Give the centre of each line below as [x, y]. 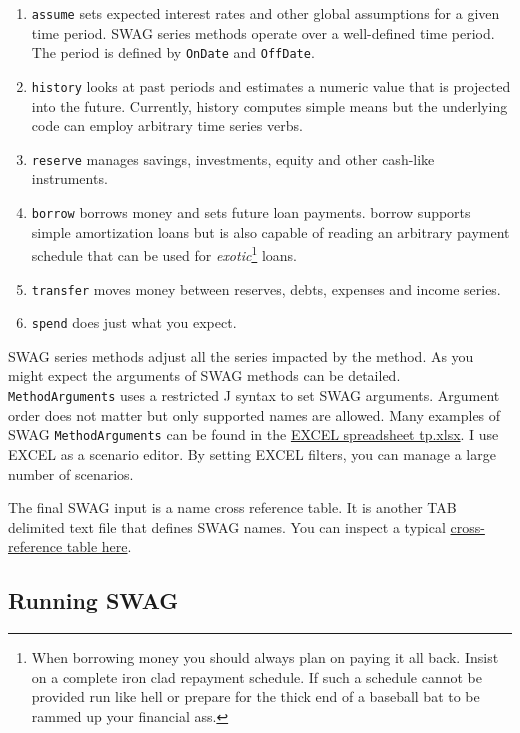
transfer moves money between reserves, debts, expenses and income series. [266, 288]
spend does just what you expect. [134, 322]
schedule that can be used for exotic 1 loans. [164, 253]
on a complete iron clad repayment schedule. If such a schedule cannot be [257, 676]
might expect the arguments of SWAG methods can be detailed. [204, 375]
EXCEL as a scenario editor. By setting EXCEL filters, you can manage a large [252, 453]
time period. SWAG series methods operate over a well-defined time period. [263, 32]
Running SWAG [93, 600]
